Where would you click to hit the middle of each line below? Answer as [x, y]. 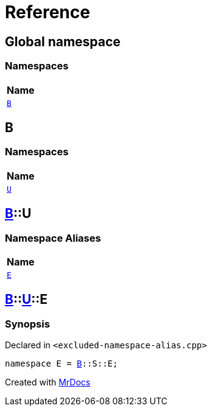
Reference [48, 12]
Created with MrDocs [48, 382]
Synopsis [27, 324]
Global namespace [63, 41]
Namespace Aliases [53, 238]
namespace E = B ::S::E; [62, 364]
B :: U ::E [26, 300]
